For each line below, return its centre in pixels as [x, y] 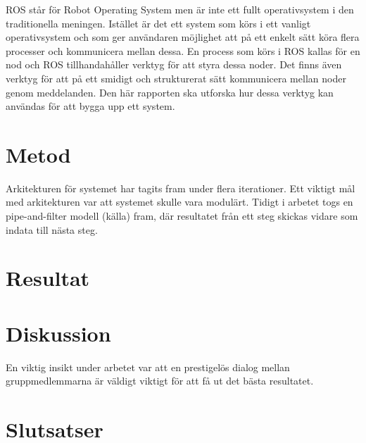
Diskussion [58, 333]
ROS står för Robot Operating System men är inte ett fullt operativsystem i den [180, 9]
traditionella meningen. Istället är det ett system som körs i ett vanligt [158, 23]
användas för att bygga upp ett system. [90, 106]
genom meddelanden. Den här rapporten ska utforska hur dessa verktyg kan [170, 92]
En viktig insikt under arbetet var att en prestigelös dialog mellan [148, 367]
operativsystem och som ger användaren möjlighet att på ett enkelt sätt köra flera [183, 37]
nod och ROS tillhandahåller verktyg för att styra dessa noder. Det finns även [174, 64]
